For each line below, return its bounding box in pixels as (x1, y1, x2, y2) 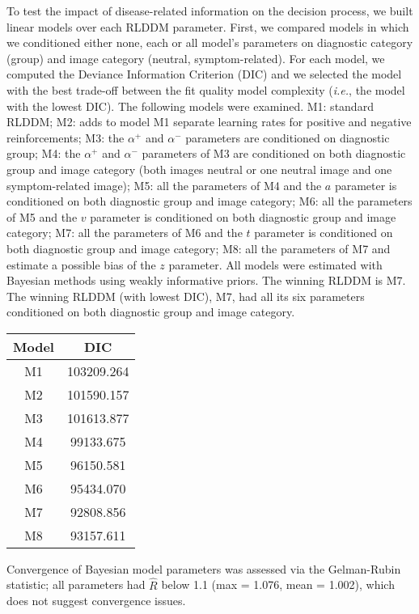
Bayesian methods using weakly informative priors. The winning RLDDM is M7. (6, 272, 406, 289)
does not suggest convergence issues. (6, 592, 186, 609)
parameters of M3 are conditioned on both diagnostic (142, 145, 406, 162)
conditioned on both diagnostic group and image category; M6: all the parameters (6, 193, 413, 210)
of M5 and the (6, 208, 78, 225)
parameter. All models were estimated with (168, 256, 383, 273)
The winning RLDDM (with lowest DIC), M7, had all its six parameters (6, 287, 365, 304)
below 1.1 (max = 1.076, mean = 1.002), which (161, 576, 395, 593)
